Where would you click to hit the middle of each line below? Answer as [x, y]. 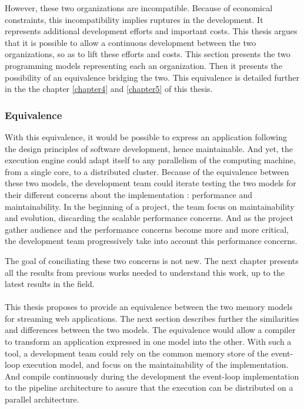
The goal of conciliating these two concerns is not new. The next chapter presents [152, 260]
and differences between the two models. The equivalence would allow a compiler [150, 330]
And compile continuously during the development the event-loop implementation [152, 376]
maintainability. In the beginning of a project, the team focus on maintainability [150, 206]
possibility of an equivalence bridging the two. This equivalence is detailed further [152, 77]
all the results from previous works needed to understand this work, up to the [145, 272]
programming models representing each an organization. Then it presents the [143, 65]
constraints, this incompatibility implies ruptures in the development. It [134, 19]
